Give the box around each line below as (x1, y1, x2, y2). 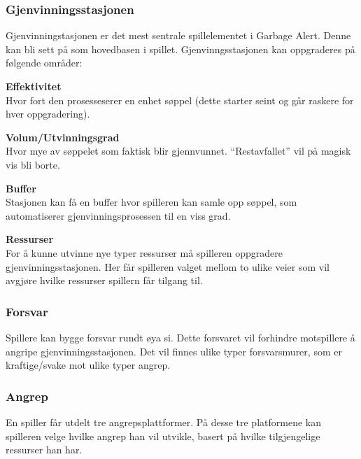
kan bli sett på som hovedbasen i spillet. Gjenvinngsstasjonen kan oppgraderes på (6, 41, 355, 56)
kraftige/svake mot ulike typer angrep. (6, 358, 171, 372)
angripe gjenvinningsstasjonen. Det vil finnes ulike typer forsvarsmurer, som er (6, 344, 342, 358)
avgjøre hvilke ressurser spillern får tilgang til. (6, 273, 203, 288)
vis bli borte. (6, 157, 60, 171)
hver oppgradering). (6, 106, 90, 121)
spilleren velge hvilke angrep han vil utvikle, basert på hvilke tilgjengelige (6, 428, 320, 443)
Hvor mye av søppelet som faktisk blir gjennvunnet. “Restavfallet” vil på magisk (6, 143, 351, 158)
